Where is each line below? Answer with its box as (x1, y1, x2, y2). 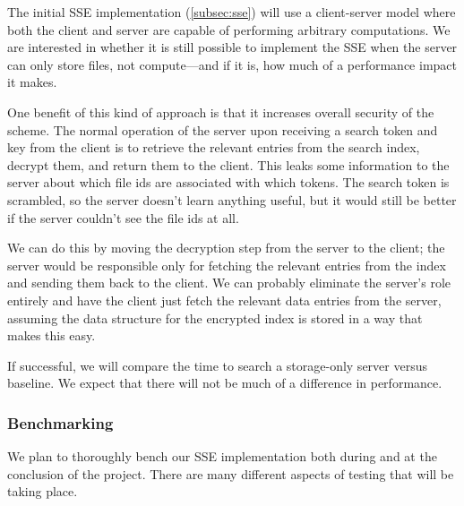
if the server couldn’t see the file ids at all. (7, 208, 239, 227)
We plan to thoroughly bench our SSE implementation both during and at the (7, 447, 437, 466)
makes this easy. (7, 326, 96, 345)
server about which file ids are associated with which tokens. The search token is (7, 173, 450, 192)
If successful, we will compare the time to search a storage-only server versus (7, 356, 427, 374)
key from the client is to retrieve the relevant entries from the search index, (7, 138, 420, 157)
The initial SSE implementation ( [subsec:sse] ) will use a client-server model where (7, 3, 456, 21)
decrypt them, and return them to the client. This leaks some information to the (7, 155, 450, 174)
